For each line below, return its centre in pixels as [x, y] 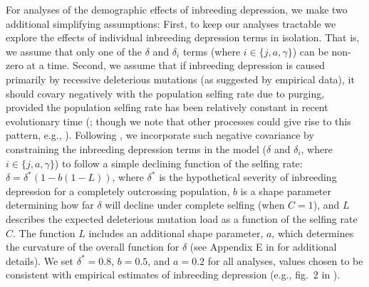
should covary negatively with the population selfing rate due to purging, [165, 93]
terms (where [212, 51]
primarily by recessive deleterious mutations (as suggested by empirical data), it [180, 79]
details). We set [40, 260]
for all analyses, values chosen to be [285, 260]
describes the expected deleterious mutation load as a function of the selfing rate [182, 218]
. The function [44, 233]
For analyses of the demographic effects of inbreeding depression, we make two [177, 9]
